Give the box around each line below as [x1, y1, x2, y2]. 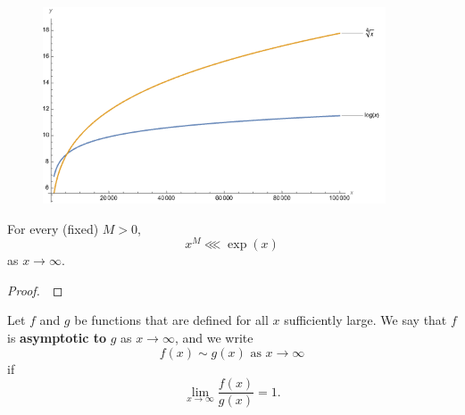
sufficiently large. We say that [284, 311, 447, 329]
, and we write [174, 328, 253, 347]
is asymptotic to [7, 328, 106, 347]
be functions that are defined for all [74, 311, 269, 329]
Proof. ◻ [7, 280, 63, 299]
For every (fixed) [7, 219, 99, 237]
